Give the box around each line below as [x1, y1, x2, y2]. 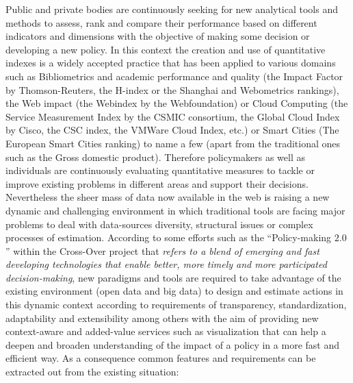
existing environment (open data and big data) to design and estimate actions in [5, 284, 343, 298]
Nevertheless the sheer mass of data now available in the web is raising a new [5, 190, 330, 204]
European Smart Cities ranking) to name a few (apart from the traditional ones [5, 136, 341, 150]
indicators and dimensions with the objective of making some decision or [5, 29, 310, 43]
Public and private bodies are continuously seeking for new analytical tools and [5, 2, 338, 16]
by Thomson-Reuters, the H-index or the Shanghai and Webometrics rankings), [5, 82, 339, 97]
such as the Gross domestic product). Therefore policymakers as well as [5, 149, 305, 164]
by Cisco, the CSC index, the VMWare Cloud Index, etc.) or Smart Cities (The [5, 123, 339, 137]
